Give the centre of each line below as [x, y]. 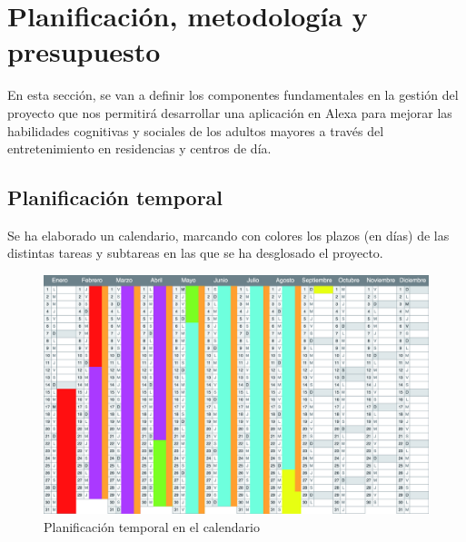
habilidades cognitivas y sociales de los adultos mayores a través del [196, 130]
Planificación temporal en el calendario [152, 527]
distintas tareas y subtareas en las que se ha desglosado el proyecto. [195, 253]
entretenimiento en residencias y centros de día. [139, 148]
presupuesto [84, 51]
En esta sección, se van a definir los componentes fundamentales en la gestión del [233, 95]
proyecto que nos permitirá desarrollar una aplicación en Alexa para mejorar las [230, 112]
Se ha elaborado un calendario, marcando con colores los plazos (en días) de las [228, 235]
